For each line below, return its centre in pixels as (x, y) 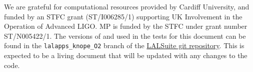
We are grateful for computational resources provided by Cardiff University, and (127, 6)
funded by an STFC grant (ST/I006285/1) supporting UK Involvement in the (123, 16)
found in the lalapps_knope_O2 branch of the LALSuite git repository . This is (124, 45)
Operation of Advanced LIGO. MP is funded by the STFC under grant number (126, 26)
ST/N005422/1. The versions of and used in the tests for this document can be (125, 36)
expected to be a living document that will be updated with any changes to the (126, 55)
